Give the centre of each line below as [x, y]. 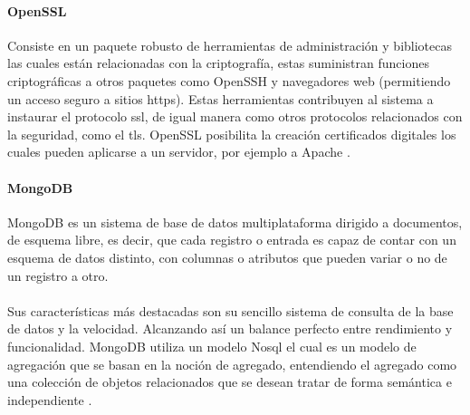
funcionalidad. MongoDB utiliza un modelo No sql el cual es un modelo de [212, 346]
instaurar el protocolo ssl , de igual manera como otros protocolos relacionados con [235, 116]
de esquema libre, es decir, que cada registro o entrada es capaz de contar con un [232, 240]
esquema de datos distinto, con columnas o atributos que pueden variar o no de [227, 257]
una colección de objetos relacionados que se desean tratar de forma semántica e [230, 382]
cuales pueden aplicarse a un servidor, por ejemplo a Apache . [179, 152]
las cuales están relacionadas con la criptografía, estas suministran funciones [218, 63]
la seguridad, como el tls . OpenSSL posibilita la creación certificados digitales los [232, 134]
